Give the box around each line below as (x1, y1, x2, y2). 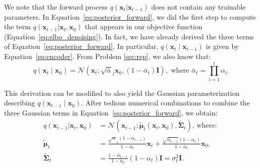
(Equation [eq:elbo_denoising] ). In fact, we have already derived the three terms (4, 31, 254, 41)
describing (4, 97, 35, 108)
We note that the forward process (4, 2, 108, 12)
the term (4, 21, 31, 32)
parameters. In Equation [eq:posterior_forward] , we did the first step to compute (4, 11, 256, 22)
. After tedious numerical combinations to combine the (81, 97, 250, 108)
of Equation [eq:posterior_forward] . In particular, (4, 41, 159, 51)
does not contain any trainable (151, 2, 246, 12)
